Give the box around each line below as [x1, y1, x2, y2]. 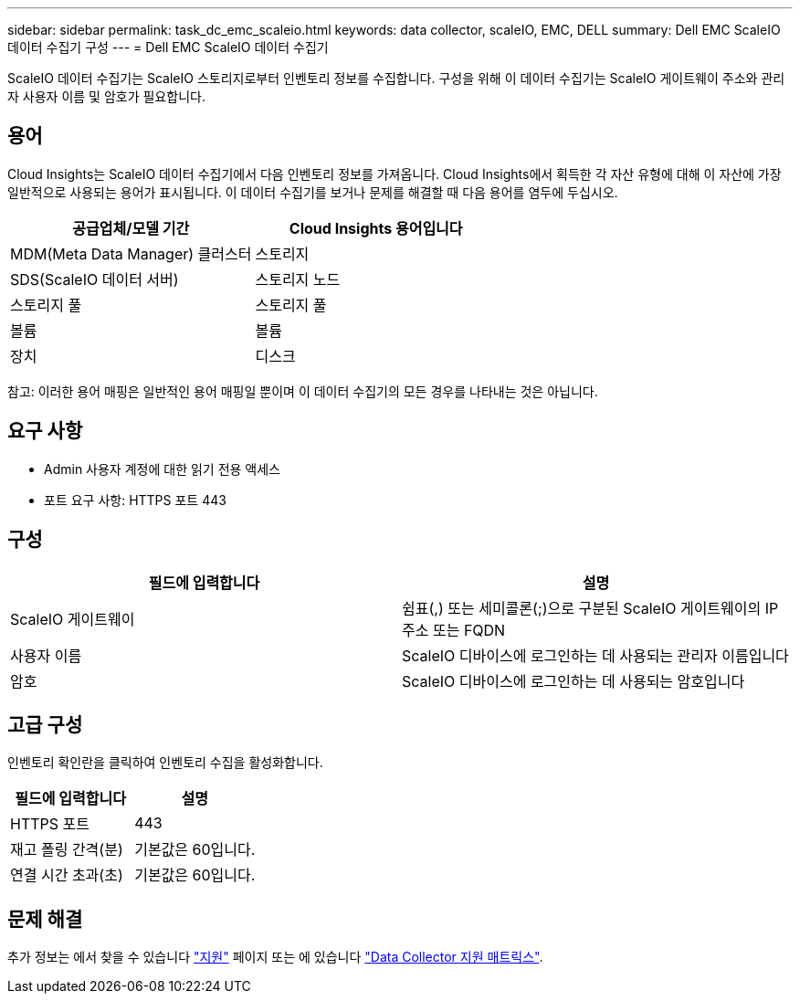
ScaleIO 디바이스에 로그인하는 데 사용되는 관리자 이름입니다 [402, 646, 789, 665]
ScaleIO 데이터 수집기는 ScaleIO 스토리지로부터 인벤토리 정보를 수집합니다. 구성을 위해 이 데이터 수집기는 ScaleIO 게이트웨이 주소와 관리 [7, 70, 785, 86]
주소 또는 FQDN [402, 620, 506, 639]
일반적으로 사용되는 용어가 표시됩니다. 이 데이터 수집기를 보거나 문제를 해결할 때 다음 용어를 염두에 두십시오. [7, 184, 618, 200]
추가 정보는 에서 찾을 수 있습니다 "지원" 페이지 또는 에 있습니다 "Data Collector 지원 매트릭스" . [7, 949, 543, 965]
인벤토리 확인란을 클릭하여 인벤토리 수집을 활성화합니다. [7, 754, 323, 771]
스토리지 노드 [255, 269, 341, 289]
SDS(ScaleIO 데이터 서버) [10, 269, 179, 289]
